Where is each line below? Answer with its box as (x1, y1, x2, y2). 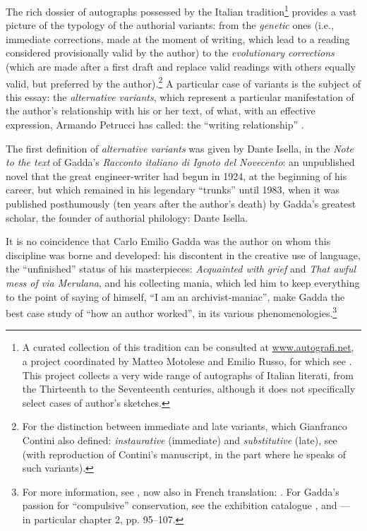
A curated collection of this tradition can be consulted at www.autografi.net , (22, 340, 354, 354)
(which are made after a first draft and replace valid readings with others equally (6, 59, 356, 74)
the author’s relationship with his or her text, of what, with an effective (6, 103, 315, 118)
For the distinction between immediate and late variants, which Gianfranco (22, 419, 347, 434)
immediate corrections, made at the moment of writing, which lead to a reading (6, 31, 350, 46)
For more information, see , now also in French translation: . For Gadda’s (22, 484, 339, 499)
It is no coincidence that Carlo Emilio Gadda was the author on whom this (6, 234, 331, 249)
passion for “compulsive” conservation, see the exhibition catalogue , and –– (22, 498, 351, 513)
